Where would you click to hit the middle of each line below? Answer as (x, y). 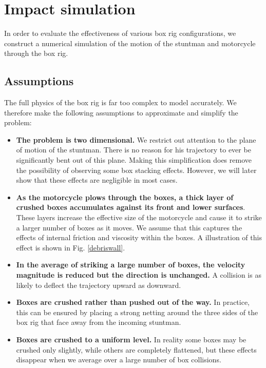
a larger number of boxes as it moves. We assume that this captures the (129, 227)
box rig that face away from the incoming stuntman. (99, 322)
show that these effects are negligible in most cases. (97, 180)
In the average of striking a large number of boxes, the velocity (131, 265)
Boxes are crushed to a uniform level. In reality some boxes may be (131, 339)
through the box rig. (36, 53)
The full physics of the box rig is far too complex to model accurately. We (120, 102)
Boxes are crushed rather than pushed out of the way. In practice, (133, 302)
